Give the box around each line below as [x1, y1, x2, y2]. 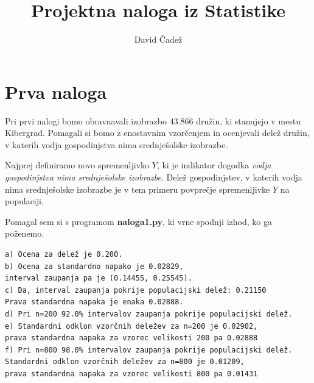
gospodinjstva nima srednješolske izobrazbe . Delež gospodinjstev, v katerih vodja [5, 171, 302, 184]
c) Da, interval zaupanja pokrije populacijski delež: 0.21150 [5, 285, 267, 295]
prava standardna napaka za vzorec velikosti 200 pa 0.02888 [5, 334, 258, 343]
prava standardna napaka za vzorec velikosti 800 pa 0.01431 [5, 369, 258, 378]
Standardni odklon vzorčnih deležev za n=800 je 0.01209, [5, 357, 245, 367]
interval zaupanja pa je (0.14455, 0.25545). [5, 274, 192, 283]
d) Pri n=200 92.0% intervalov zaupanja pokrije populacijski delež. [5, 309, 293, 318]
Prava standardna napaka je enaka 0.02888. [5, 298, 184, 307]
